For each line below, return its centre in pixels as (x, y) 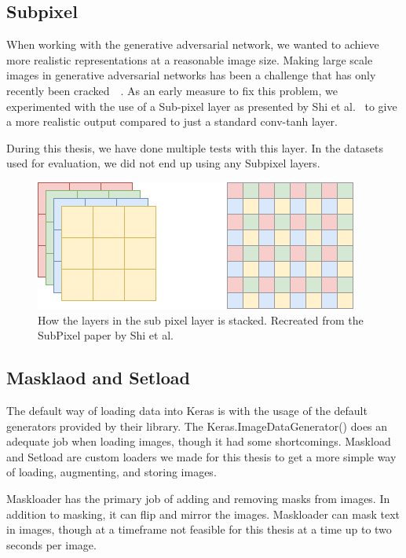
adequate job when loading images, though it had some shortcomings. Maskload (199, 441)
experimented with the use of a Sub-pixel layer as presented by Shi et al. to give (202, 106)
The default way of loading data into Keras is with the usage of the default (187, 410)
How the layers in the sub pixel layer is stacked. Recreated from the (201, 319)
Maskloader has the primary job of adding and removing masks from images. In (198, 498)
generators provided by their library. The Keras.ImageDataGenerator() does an (197, 426)
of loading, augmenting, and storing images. (112, 472)
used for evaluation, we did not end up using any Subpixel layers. (163, 163)
